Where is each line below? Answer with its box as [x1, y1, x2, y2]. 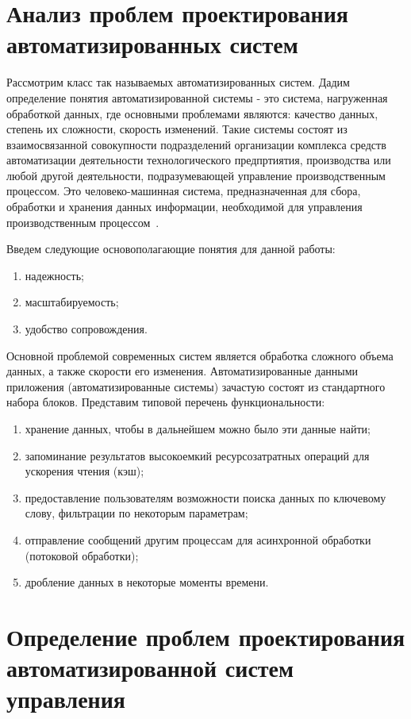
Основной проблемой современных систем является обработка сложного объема [6, 347, 394, 363]
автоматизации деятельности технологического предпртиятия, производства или [6, 152, 391, 168]
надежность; [25, 267, 84, 283]
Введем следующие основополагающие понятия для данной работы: [6, 240, 336, 257]
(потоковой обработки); [25, 547, 139, 563]
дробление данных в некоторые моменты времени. [25, 574, 269, 590]
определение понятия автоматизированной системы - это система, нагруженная [6, 89, 388, 106]
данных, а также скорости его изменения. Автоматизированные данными [6, 363, 359, 379]
